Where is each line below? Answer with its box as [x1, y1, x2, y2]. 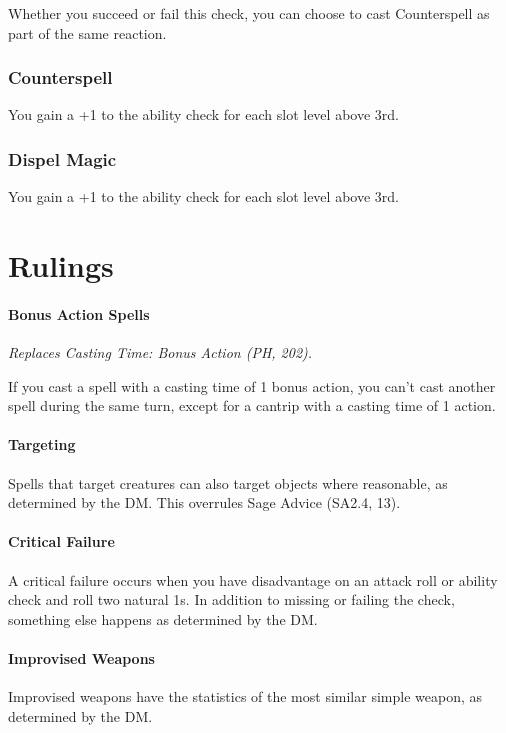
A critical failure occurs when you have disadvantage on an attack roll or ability [8, 569, 498, 590]
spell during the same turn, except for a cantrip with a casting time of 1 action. [8, 395, 496, 416]
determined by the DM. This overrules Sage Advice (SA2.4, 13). [8, 492, 401, 513]
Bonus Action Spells [8, 303, 150, 324]
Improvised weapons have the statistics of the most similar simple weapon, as [8, 686, 482, 707]
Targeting [8, 434, 76, 455]
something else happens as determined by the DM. [8, 608, 318, 629]
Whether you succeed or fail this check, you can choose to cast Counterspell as [8, 3, 490, 23]
